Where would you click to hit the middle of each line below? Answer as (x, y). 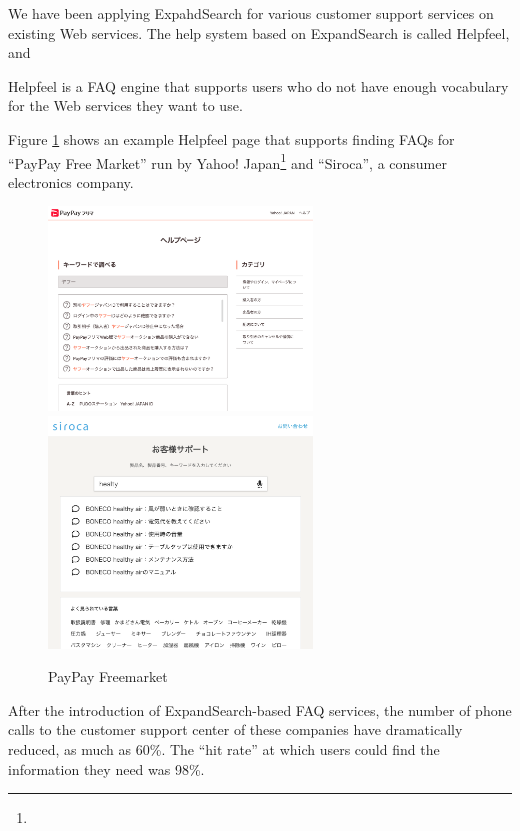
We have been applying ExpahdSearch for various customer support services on (251, 13)
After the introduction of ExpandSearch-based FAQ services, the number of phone (260, 709)
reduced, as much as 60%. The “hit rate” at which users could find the (224, 749)
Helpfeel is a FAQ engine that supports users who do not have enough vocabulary (258, 85)
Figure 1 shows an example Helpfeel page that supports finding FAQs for (231, 138)
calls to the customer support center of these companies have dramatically (235, 729)
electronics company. (71, 181)
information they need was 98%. (106, 768)
